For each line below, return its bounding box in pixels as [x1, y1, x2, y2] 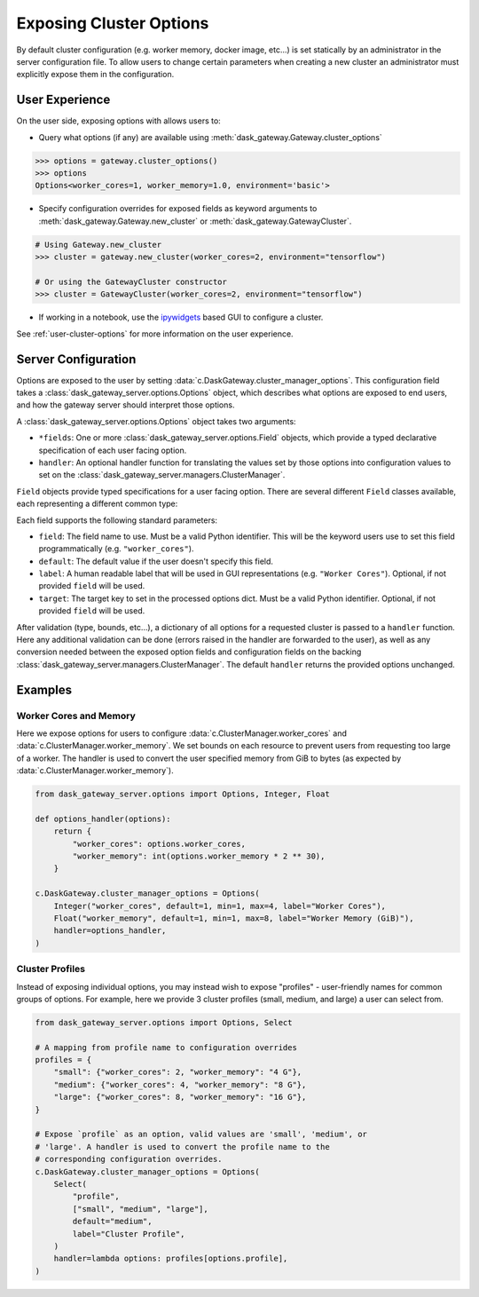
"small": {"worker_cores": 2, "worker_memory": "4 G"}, [53, 1067, 302, 1078]
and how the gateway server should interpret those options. [16, 399, 235, 410]
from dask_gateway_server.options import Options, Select [35, 1017, 293, 1027]
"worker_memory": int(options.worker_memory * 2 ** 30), [72, 851, 326, 861]
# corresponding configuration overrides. [35, 1154, 223, 1165]
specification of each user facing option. [38, 445, 187, 455]
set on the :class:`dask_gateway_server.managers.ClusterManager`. [38, 470, 286, 480]
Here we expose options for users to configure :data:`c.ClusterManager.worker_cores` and [16, 728, 348, 739]
